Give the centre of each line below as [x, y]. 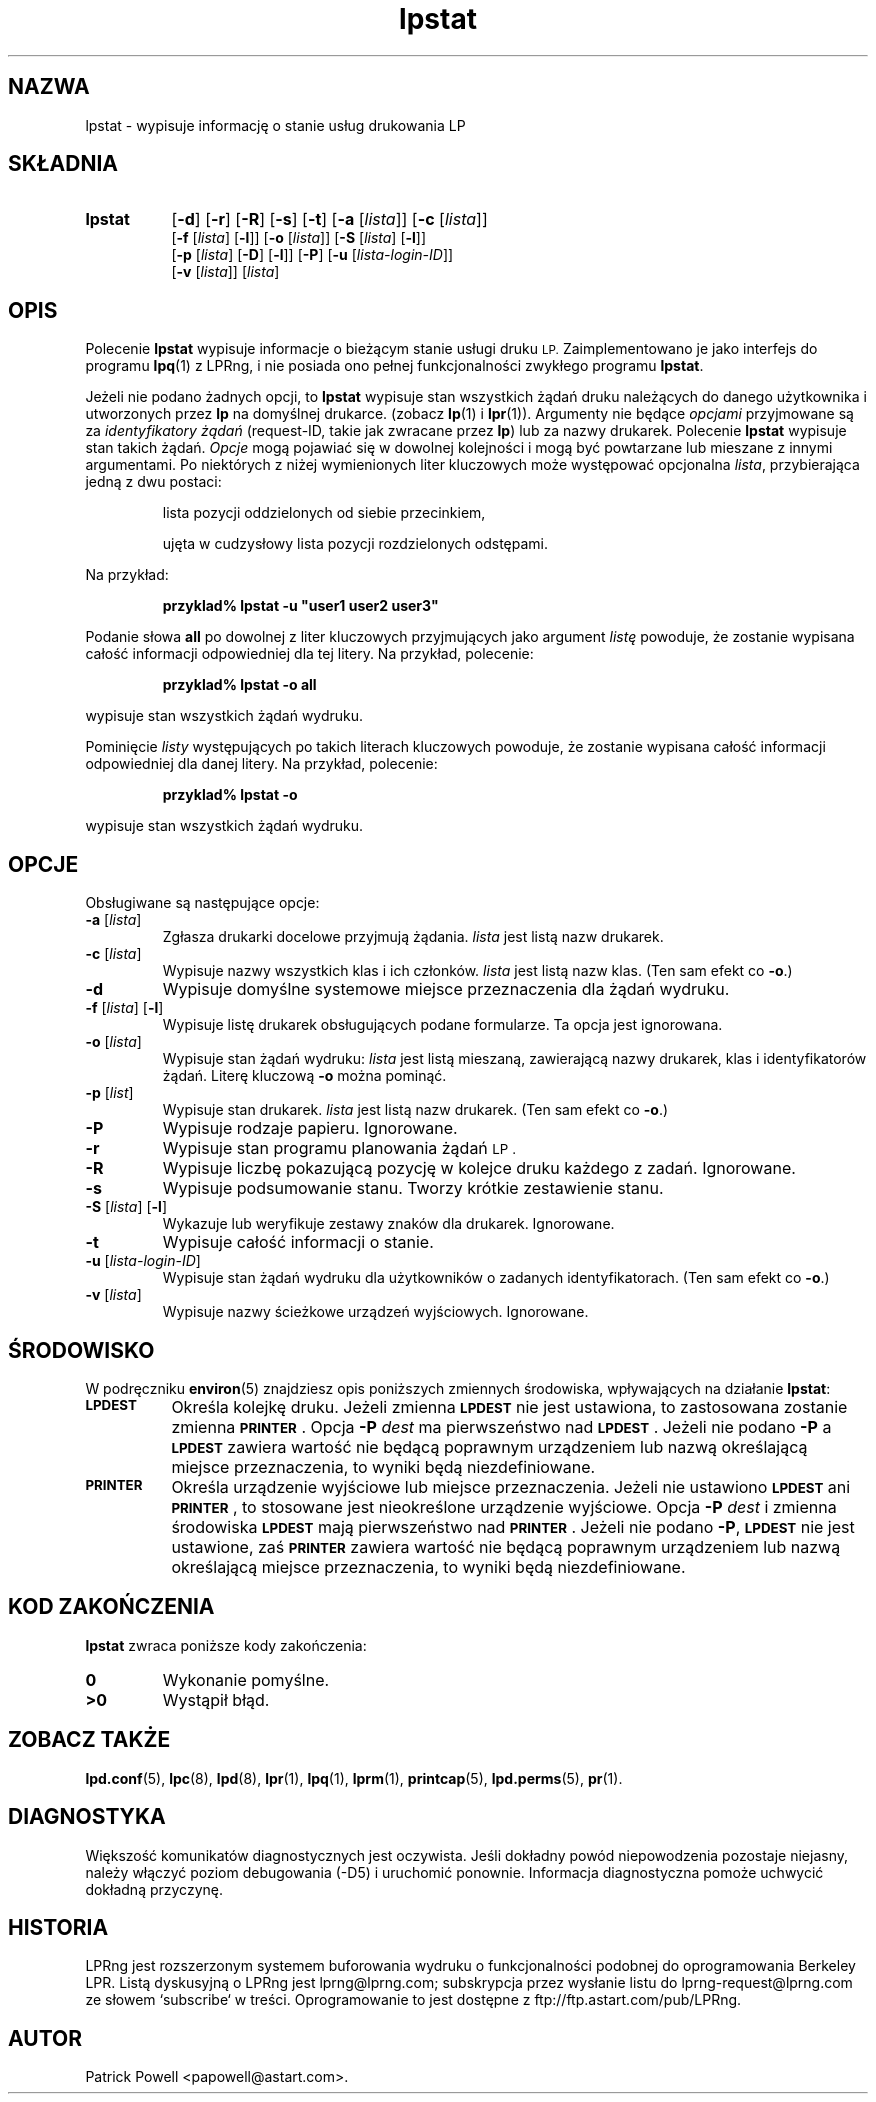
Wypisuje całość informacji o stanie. [298, 1242]
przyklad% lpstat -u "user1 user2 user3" [300, 606]
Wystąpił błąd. [216, 1699]
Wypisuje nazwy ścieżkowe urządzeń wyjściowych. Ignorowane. [375, 1312]
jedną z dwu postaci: [153, 482]
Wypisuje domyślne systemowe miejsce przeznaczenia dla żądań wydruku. [446, 989]
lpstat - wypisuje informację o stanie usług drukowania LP [275, 125]
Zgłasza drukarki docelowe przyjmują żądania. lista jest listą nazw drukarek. [413, 937]
